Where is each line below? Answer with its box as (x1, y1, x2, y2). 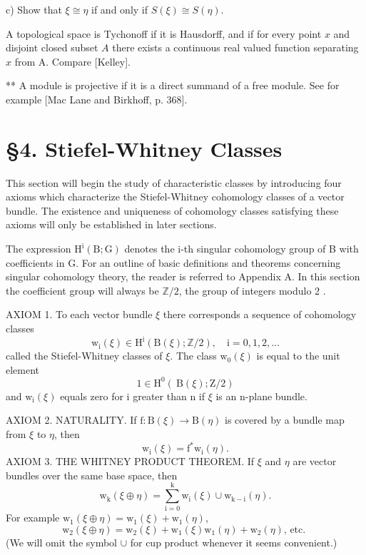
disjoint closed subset (6, 40, 98, 55)
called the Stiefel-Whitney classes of (6, 348, 163, 363)
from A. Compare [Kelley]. (14, 54, 131, 68)
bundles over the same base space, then (6, 467, 178, 482)
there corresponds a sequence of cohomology (163, 307, 357, 322)
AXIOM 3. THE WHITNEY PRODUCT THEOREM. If (6, 454, 255, 469)
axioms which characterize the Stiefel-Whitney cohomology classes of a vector (6, 189, 345, 204)
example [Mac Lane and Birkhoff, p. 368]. (6, 91, 188, 106)
